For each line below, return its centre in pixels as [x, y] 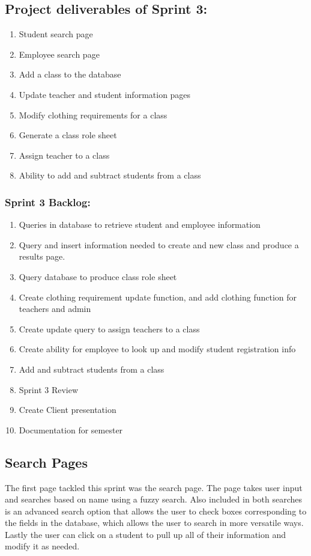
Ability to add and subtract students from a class [110, 175]
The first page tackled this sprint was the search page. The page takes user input [154, 487]
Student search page [56, 34]
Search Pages [46, 462]
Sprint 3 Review [49, 389]
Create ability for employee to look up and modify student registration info [157, 349]
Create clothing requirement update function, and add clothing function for [158, 297]
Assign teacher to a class [64, 155]
